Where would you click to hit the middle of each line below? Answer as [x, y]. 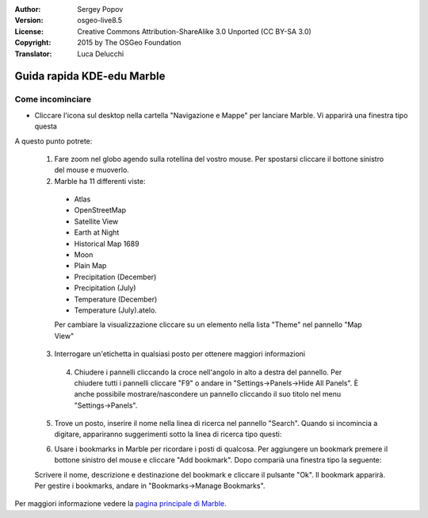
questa [46, 126]
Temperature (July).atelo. [116, 310]
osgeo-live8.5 [100, 21]
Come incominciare [53, 99]
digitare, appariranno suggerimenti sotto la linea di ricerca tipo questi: [168, 434]
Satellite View [96, 221]
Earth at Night [97, 232]
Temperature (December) [116, 299]
